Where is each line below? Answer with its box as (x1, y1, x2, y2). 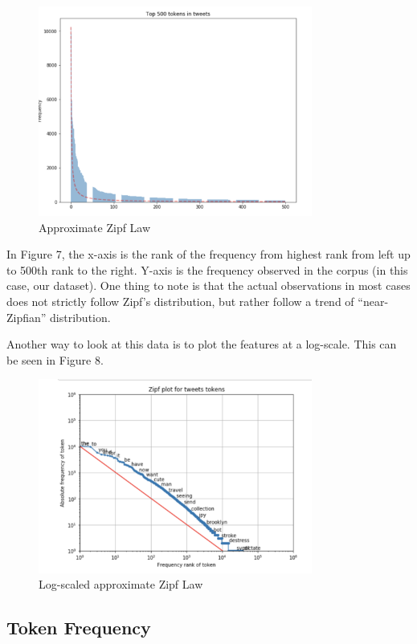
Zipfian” (6, 308, 47, 325)
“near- (358, 293, 389, 310)
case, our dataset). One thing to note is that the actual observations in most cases (6, 277, 411, 294)
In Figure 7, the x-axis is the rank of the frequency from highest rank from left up (6, 246, 411, 263)
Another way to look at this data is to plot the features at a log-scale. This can (6, 336, 397, 353)
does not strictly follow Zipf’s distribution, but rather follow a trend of (6, 293, 354, 310)
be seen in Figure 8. (6, 351, 104, 368)
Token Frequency (6, 615, 151, 640)
